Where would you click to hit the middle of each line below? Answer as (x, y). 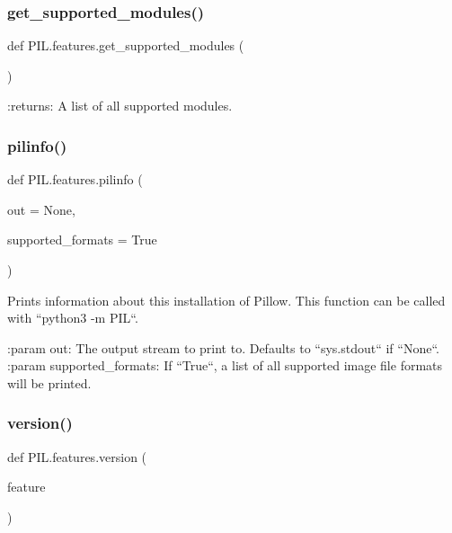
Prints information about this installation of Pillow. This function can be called (226, 300)
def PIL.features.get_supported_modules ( (126, 45)
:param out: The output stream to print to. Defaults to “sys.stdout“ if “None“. (223, 347)
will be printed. (49, 382)
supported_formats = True (82, 240)
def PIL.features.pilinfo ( (75, 179)
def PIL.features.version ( (77, 456)
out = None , (41, 209)
